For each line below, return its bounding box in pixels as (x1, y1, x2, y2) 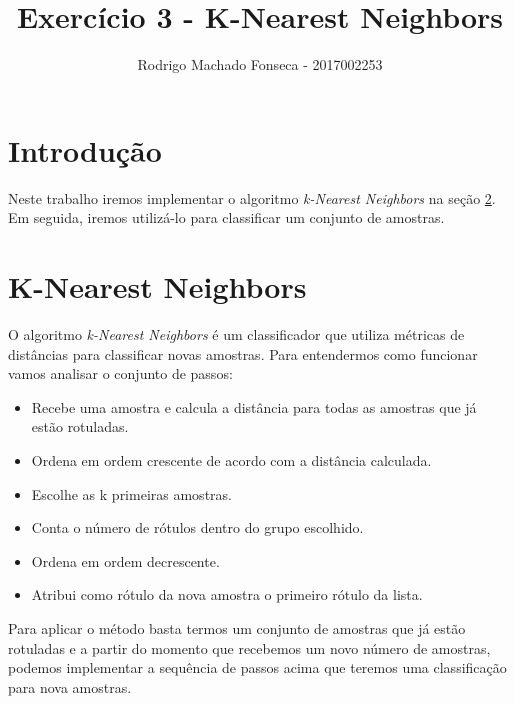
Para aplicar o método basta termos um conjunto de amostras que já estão (8, 617, 466, 638)
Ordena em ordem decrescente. (31, 550, 220, 571)
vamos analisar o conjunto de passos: (8, 363, 233, 384)
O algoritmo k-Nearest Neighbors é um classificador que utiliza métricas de (8, 323, 465, 344)
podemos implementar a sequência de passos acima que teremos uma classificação (8, 657, 507, 678)
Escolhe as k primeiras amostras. (31, 483, 232, 504)
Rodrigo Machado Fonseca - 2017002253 (137, 54, 383, 75)
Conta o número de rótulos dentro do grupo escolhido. (31, 517, 364, 538)
